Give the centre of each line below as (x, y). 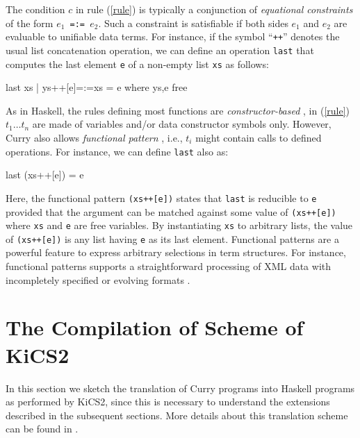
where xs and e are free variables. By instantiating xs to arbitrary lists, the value (179, 225)
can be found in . (42, 429)
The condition (35, 9)
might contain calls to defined (259, 137)
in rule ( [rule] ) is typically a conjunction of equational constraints (214, 9)
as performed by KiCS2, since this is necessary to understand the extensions (168, 402)
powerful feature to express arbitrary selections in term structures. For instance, (176, 252)
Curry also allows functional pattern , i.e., (94, 137)
